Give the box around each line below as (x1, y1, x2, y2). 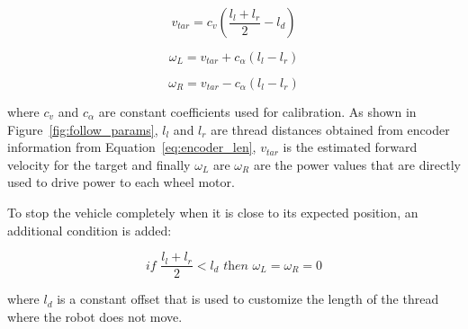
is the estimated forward (283, 138, 418, 156)
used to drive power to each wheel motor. (7, 173, 235, 191)
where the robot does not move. (7, 307, 183, 325)
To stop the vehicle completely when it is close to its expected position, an (7, 202, 418, 221)
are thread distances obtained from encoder (211, 120, 450, 138)
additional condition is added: (7, 220, 172, 239)
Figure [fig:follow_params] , (7, 120, 158, 138)
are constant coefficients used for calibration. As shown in (98, 102, 417, 120)
